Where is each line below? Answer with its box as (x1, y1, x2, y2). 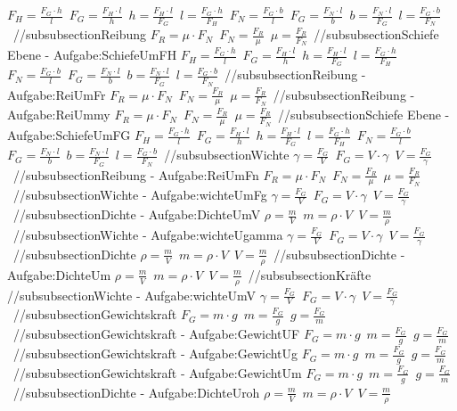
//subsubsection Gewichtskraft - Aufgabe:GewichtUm (12, 363, 302, 382)
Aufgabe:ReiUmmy (7, 105, 110, 124)
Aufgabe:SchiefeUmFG (7, 126, 131, 144)
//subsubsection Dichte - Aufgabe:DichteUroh (12, 382, 260, 401)
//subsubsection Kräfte (248, 265, 371, 284)
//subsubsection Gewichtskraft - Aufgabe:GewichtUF (12, 325, 300, 343)
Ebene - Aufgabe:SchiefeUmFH (7, 45, 177, 64)
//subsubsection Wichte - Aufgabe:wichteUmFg (12, 185, 267, 204)
